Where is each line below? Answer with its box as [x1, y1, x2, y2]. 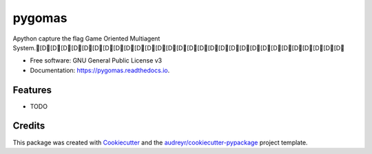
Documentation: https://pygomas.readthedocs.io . [30, 66, 170, 74]
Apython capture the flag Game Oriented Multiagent [12, 34, 161, 43]
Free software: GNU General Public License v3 [30, 56, 163, 65]
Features [12, 84, 52, 96]
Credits [12, 120, 45, 132]
